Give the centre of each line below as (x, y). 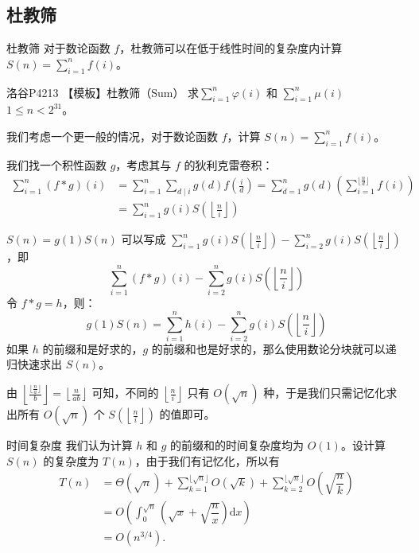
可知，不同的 (125, 393)
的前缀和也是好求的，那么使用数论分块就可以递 (274, 348)
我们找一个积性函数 (56, 164)
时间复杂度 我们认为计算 (70, 445)
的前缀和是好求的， (93, 348)
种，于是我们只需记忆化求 (330, 393)
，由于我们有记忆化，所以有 (207, 460)
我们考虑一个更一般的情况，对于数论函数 (112, 136)
